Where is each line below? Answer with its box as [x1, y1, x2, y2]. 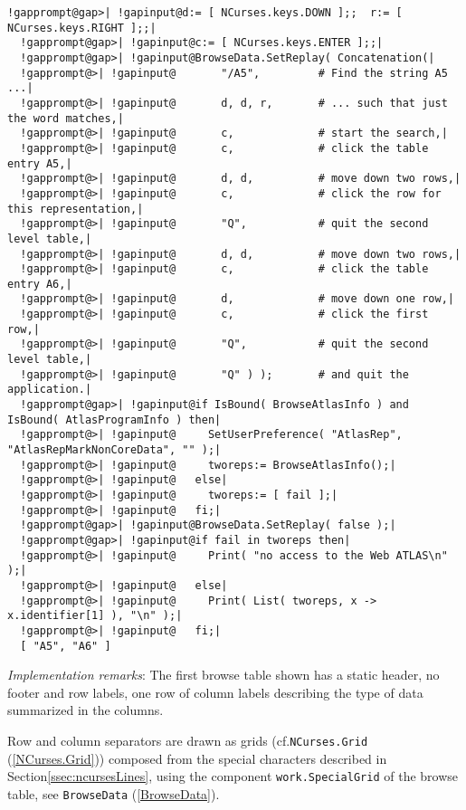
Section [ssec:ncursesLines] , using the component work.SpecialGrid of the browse [7, 767, 459, 786]
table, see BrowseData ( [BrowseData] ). [7, 784, 220, 803]
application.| [7, 383, 92, 396]
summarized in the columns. [7, 700, 164, 719]
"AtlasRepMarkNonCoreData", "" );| [7, 443, 222, 457]
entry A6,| [7, 277, 72, 291]
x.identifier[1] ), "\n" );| [7, 609, 183, 623]
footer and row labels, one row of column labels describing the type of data [7, 682, 423, 701]
